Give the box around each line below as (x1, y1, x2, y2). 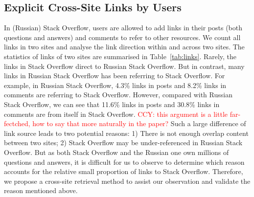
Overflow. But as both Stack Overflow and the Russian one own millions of (4, 147, 229, 157)
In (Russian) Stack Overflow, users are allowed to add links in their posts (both (4, 22, 243, 33)
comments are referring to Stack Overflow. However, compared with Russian (4, 89, 232, 100)
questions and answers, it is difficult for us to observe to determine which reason (4, 156, 245, 167)
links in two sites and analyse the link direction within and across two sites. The (4, 42, 245, 52)
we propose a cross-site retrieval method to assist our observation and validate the (4, 175, 251, 186)
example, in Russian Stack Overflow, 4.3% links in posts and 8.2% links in (4, 80, 227, 90)
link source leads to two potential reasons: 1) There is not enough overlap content (4, 128, 249, 138)
